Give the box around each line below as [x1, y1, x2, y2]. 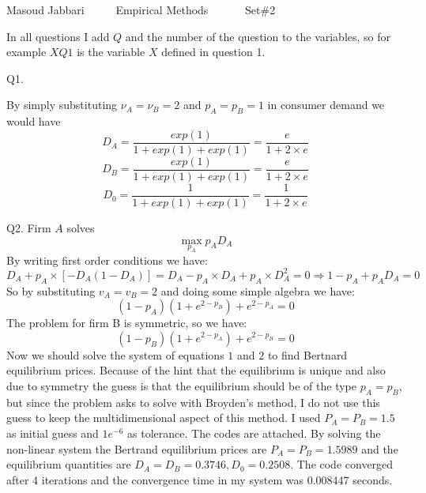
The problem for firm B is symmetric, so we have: [6, 314, 247, 331]
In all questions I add [6, 28, 110, 44]
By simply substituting [6, 96, 118, 113]
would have [6, 113, 61, 130]
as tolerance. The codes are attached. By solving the [127, 424, 381, 441]
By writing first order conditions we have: [6, 251, 208, 268]
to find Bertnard [267, 346, 348, 363]
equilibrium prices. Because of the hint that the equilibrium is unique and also [6, 362, 386, 378]
